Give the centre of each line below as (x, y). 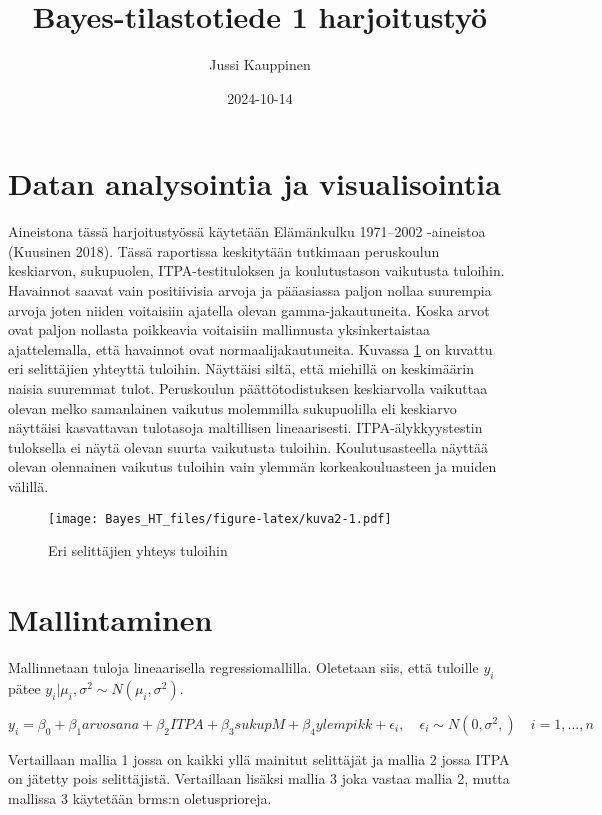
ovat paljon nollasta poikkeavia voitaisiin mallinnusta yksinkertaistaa (219, 329)
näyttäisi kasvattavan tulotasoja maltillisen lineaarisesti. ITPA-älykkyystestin (245, 427)
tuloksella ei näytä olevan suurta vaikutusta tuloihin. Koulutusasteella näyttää (248, 446)
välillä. (28, 485)
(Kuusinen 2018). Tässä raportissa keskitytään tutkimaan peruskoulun (224, 250)
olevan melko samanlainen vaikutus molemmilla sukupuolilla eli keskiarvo (232, 407)
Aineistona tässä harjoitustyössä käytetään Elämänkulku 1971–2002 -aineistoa (247, 231)
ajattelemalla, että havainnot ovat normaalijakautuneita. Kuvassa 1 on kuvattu (250, 348)
